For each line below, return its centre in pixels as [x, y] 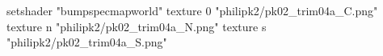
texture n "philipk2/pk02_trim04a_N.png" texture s [137, 26]
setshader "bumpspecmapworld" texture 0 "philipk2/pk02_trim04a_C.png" [192, 10]
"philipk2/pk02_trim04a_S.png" [87, 42]
